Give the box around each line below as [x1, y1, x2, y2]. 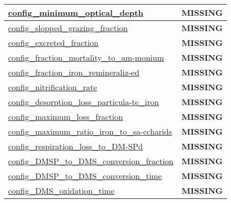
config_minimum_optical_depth [8, 7, 144, 18]
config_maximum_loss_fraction [8, 111, 123, 122]
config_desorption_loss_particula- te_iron [8, 96, 159, 108]
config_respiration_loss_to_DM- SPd [8, 140, 143, 152]
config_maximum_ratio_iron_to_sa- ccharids [8, 125, 172, 137]
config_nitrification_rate [8, 81, 97, 93]
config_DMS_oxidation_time [8, 185, 115, 196]
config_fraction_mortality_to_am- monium [8, 52, 164, 63]
